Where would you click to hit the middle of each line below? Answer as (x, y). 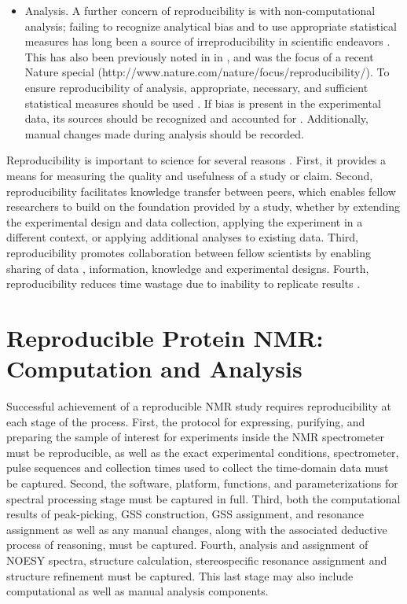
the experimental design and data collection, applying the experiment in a (185, 221)
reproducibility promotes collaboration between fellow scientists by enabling (189, 252)
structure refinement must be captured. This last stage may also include (180, 575)
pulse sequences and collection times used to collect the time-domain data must (198, 468)
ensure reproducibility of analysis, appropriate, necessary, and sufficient (196, 87)
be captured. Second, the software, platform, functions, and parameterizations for (202, 482)
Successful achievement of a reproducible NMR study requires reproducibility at (199, 406)
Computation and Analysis (154, 368)
